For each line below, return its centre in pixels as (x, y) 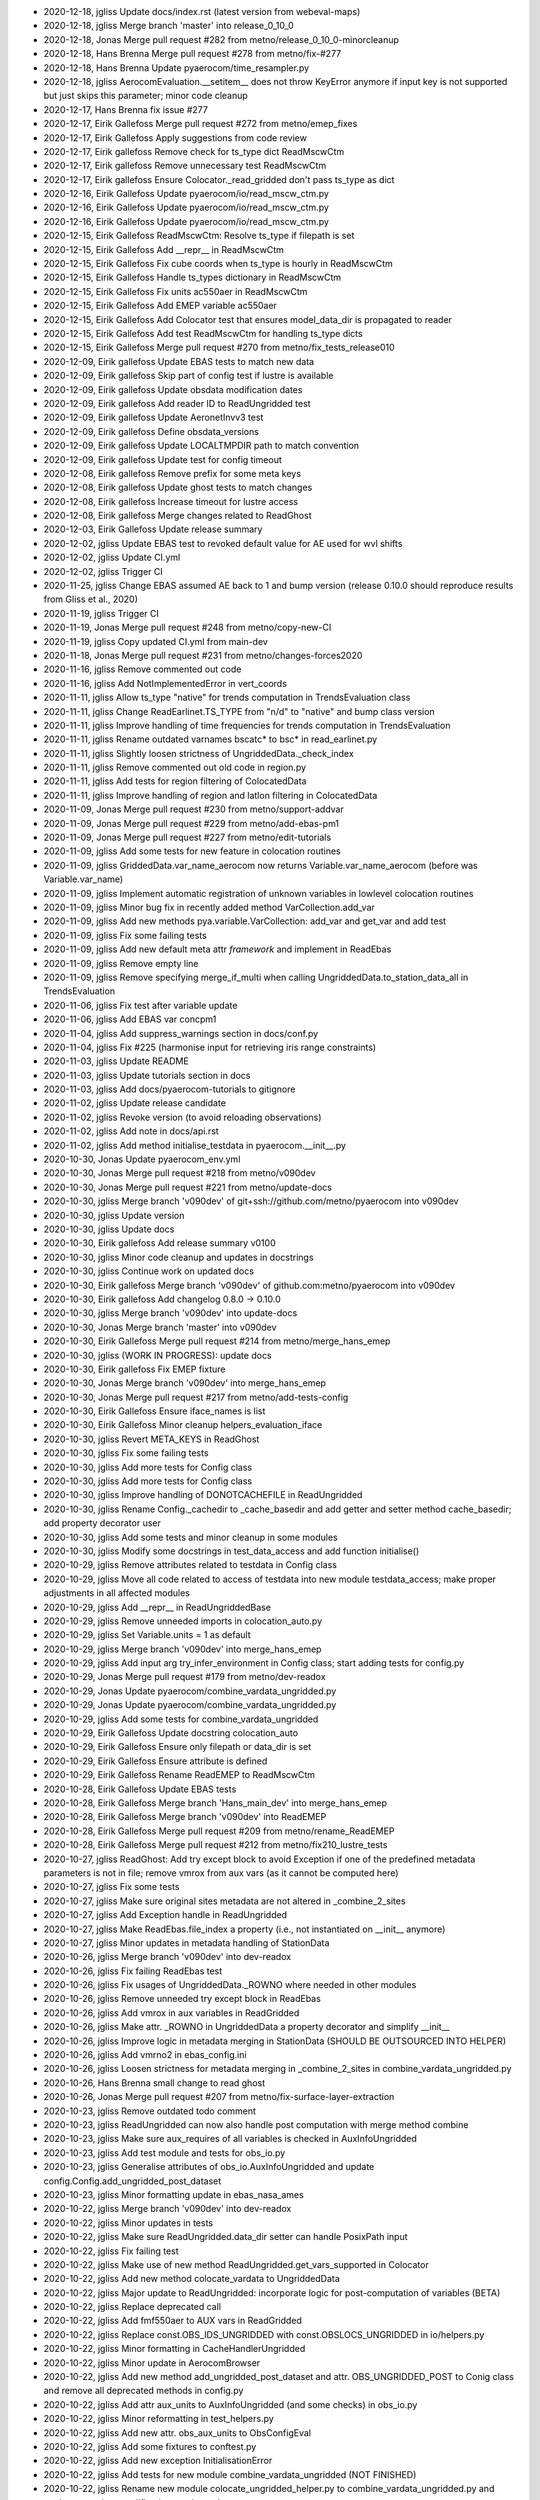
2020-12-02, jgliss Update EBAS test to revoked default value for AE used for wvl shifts (223, 543)
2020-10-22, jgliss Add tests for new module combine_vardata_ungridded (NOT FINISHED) (230, 2474)
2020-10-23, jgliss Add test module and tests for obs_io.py (164, 2152)
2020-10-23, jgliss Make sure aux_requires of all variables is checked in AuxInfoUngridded (230, 2139)
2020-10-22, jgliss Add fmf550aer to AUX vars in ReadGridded (172, 2321)
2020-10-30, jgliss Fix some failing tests (126, 1453)
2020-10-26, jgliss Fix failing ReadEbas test (133, 1971)
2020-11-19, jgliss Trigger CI (101, 613)
